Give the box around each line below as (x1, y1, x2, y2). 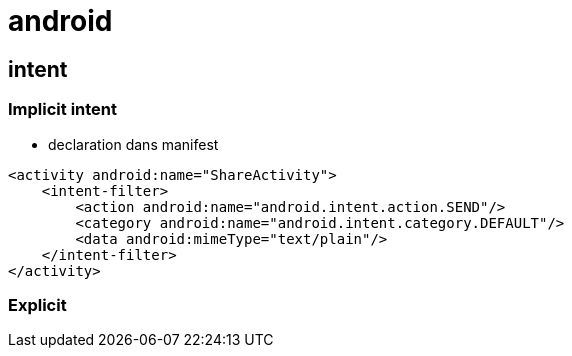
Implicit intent (8, 99, 117, 120)
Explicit (8, 294, 67, 315)
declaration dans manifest (48, 135, 219, 153)
